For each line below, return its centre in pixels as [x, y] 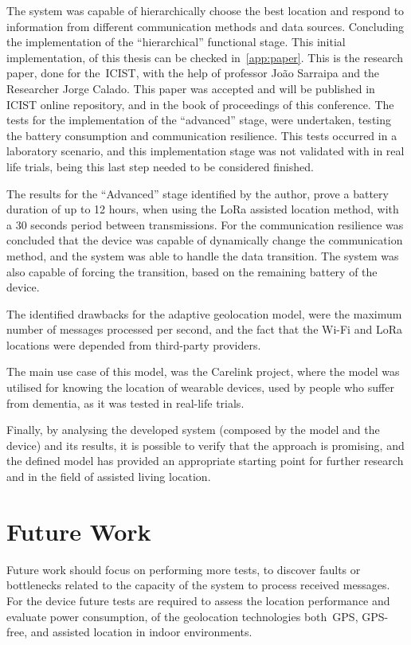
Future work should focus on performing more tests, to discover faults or [184, 569]
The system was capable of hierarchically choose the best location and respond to [205, 10]
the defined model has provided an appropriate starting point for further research [205, 461]
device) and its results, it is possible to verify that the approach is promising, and [205, 445]
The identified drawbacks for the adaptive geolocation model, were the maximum [204, 313]
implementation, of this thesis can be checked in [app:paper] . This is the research [205, 57]
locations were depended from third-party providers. [134, 344]
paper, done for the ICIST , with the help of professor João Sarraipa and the [193, 73]
